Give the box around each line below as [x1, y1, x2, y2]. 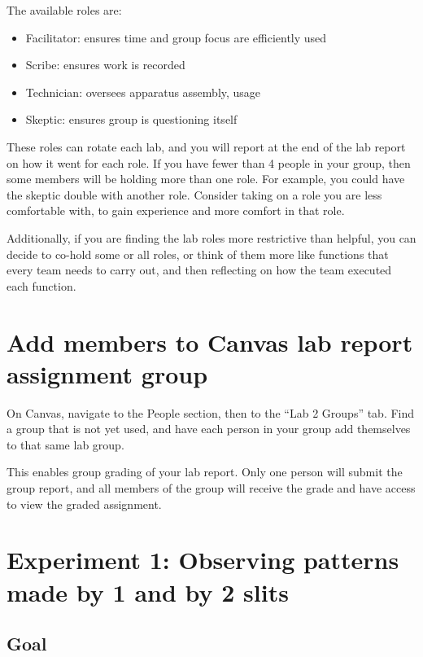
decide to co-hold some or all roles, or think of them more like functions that [7, 245, 389, 262]
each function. [7, 277, 76, 294]
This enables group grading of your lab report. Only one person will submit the [7, 463, 403, 480]
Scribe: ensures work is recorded [25, 56, 185, 73]
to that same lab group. [7, 436, 124, 453]
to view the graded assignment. [7, 495, 162, 512]
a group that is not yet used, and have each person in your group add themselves [7, 420, 411, 437]
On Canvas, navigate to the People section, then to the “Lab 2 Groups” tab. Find [7, 404, 415, 421]
